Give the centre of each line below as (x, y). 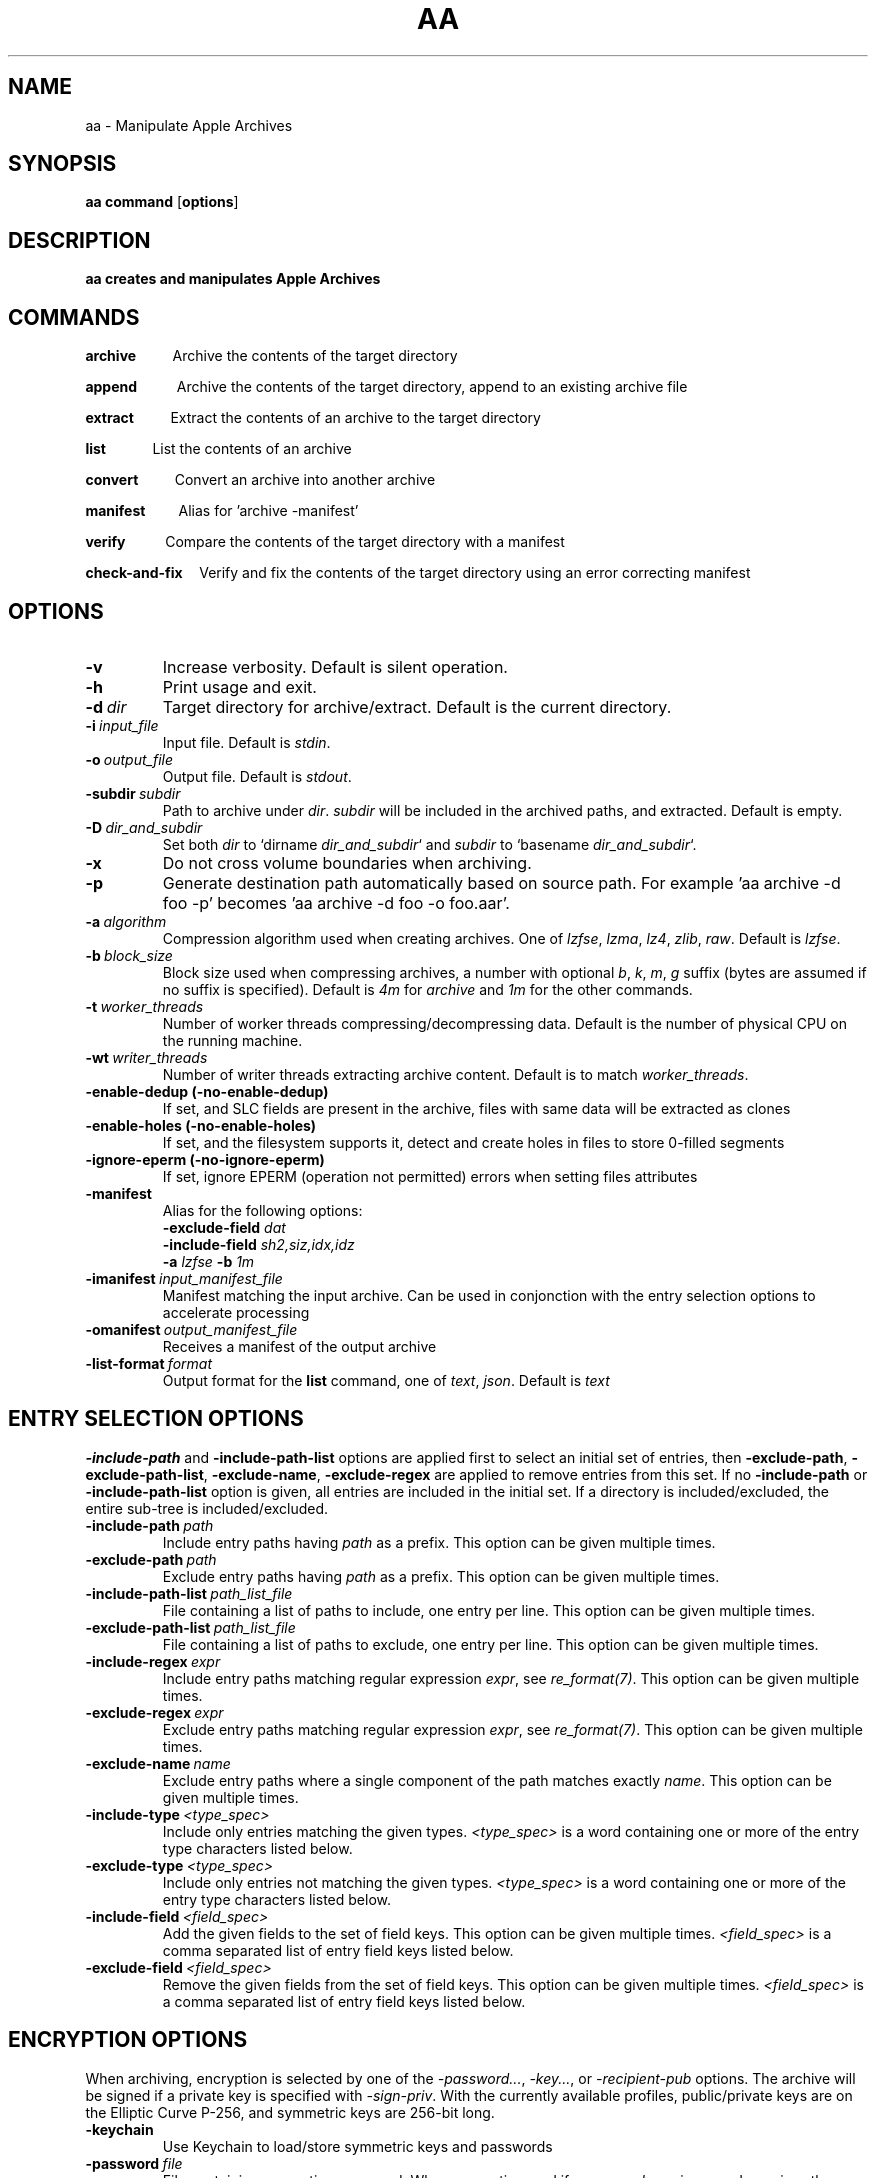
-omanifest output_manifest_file (191, 1329)
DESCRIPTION (79, 240)
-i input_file (122, 725)
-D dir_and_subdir (144, 827)
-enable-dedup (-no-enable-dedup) (207, 1091)
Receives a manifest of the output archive (299, 1346)
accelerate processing (236, 1312)
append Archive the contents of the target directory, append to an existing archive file (386, 387)
